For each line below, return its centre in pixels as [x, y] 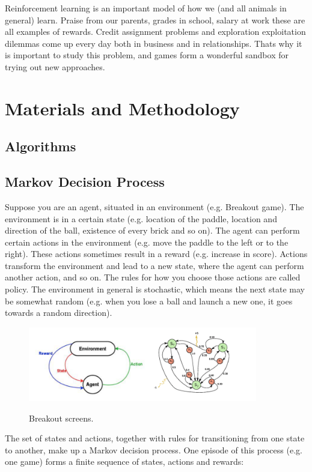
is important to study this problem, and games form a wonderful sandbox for [147, 55]
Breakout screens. [61, 418]
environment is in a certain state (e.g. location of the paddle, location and [141, 218]
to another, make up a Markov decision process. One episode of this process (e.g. [154, 449]
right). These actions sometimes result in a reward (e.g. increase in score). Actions [156, 254]
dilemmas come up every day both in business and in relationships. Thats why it [154, 43]
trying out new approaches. [55, 66]
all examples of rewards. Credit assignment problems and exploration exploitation [155, 32]
